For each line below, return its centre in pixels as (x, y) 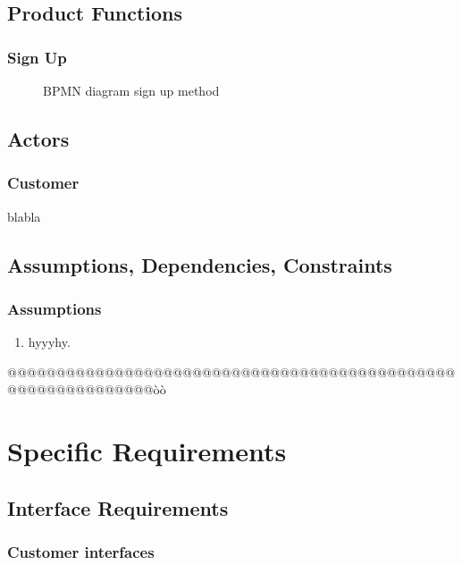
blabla (24, 216)
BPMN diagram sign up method (131, 90)
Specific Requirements (147, 451)
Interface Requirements (118, 507)
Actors (38, 138)
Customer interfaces (81, 552)
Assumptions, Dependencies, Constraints (200, 264)
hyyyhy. (49, 342)
